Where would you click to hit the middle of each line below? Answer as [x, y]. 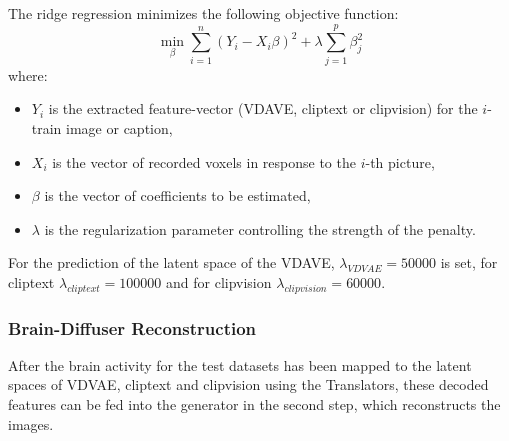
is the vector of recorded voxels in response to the [204, 161]
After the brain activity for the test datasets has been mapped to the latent [240, 364]
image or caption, [119, 127]
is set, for [469, 262]
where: [28, 74]
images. [31, 423]
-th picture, [400, 161]
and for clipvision [219, 281]
